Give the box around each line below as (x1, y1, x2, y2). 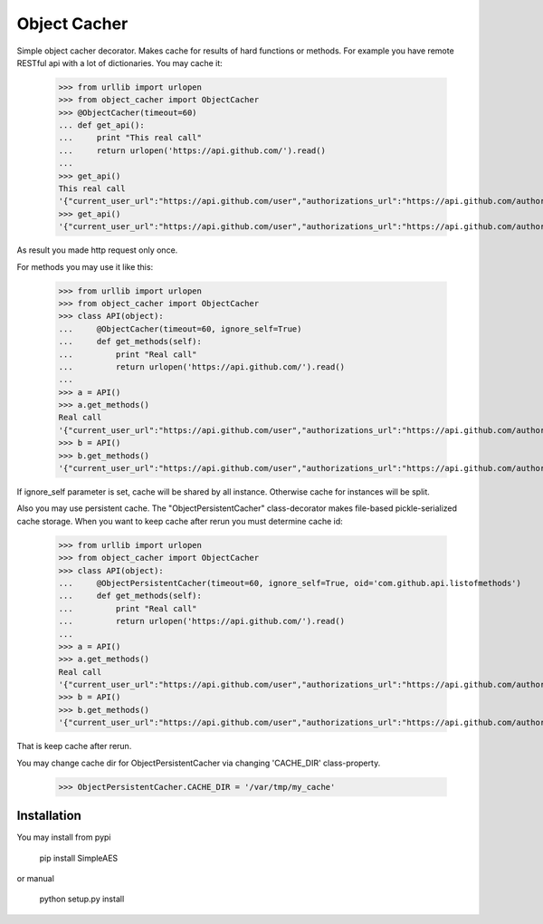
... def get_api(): (58, 120, 145, 130)
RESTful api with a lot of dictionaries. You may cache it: (16, 57, 224, 68)
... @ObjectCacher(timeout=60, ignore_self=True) (58, 323, 302, 334)
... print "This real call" (58, 132, 203, 143)
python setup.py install (39, 893, 125, 905)
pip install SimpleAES (39, 852, 119, 863)
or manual (16, 872, 54, 883)
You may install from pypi (16, 832, 111, 842)
